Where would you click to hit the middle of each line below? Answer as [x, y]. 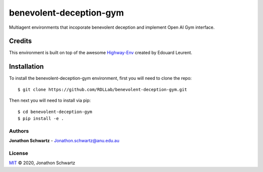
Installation [26, 67]
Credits [20, 41]
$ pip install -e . [41, 118]
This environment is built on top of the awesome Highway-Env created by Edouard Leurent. [101, 53]
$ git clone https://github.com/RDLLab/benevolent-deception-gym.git [103, 89]
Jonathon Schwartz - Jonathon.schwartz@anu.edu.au [64, 141]
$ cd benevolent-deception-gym [55, 112]
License [19, 153]
